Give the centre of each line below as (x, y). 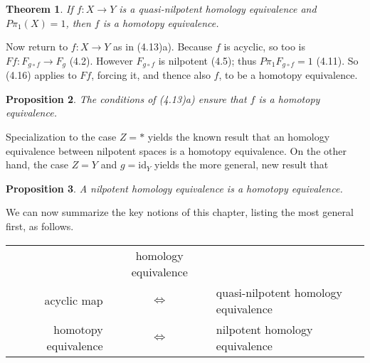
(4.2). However (101, 60)
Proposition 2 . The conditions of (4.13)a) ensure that (126, 98)
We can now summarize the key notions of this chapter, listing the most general (180, 212)
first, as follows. (40, 226)
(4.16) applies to (41, 75)
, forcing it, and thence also (151, 75)
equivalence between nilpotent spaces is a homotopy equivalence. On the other (176, 150)
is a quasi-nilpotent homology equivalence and (218, 9)
